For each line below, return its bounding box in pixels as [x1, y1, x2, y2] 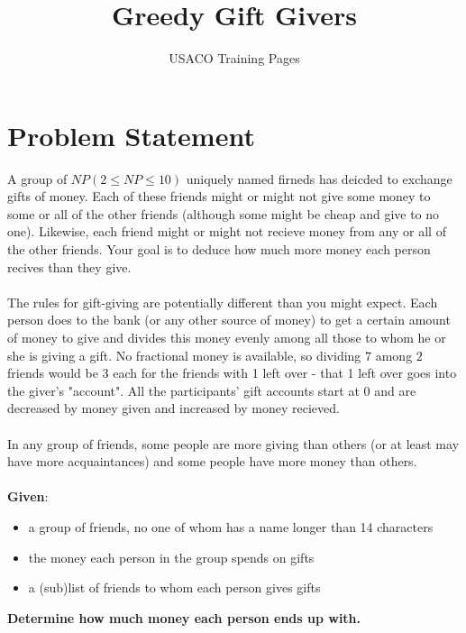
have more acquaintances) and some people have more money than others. [7, 452, 417, 471]
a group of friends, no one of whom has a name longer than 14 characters [28, 517, 434, 536]
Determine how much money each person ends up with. [7, 608, 361, 627]
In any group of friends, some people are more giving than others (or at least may [7, 434, 460, 453]
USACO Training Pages [169, 49, 300, 68]
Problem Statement [7, 116, 255, 153]
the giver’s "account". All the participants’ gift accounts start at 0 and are [7, 381, 416, 399]
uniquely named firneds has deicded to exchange [186, 169, 452, 188]
